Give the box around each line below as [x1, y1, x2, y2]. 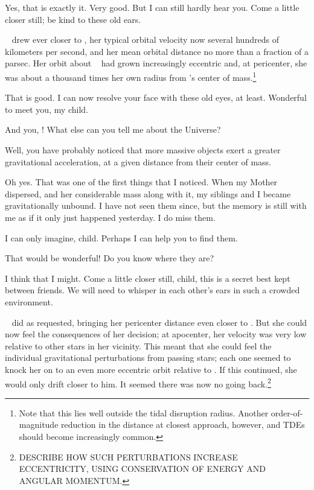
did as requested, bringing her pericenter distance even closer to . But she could [11, 316, 307, 328]
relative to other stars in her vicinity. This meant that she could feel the [5, 339, 272, 352]
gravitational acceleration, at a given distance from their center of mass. [5, 155, 272, 168]
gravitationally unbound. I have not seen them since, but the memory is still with [5, 199, 307, 212]
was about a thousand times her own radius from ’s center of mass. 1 [5, 69, 257, 83]
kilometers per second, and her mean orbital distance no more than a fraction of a [5, 45, 309, 57]
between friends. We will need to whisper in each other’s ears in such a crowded [5, 284, 300, 296]
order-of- [271, 406, 303, 419]
